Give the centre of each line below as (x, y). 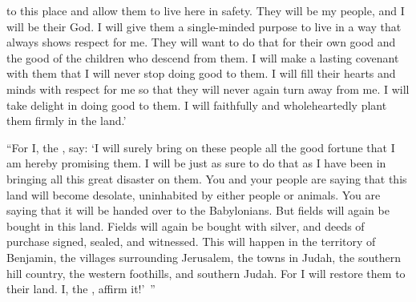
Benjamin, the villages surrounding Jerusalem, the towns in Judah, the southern (204, 257)
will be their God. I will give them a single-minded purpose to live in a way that (204, 26)
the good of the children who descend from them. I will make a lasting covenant (203, 57)
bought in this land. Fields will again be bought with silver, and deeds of (186, 225)
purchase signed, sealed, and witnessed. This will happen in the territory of (191, 242)
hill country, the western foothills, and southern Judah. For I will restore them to (206, 273)
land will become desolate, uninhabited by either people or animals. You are (194, 194)
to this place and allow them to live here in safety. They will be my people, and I (206, 10)
